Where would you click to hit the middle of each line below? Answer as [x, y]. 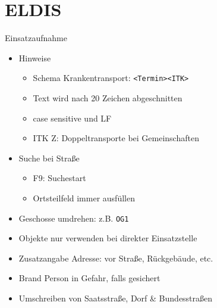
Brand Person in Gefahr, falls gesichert [89, 278]
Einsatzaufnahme [36, 38]
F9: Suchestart [59, 178]
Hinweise [35, 57]
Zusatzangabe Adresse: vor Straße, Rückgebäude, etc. [116, 258]
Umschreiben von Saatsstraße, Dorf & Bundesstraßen [116, 298]
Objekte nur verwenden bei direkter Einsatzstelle [108, 238]
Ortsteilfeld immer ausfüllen [84, 197]
